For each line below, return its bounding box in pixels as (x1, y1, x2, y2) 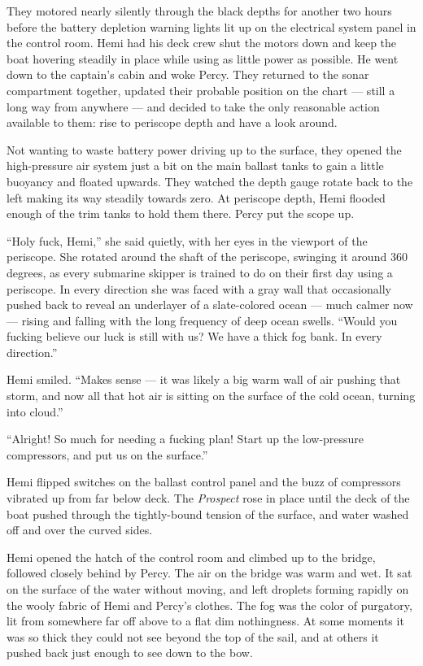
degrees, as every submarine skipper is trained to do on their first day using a (7, 263, 393, 281)
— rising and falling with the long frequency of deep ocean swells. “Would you (7, 311, 398, 329)
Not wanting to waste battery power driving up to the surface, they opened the (7, 141, 402, 158)
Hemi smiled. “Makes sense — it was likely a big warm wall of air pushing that (7, 371, 401, 388)
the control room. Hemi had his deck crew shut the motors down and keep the (7, 34, 397, 51)
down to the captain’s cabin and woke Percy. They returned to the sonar (7, 66, 369, 83)
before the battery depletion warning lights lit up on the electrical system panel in (7, 18, 416, 35)
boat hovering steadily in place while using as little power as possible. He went (7, 50, 399, 67)
